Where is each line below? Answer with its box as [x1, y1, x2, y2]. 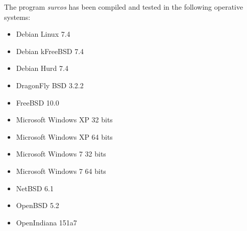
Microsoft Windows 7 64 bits [16, 165, 106, 176]
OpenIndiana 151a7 [16, 217, 77, 227]
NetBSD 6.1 [16, 183, 54, 193]
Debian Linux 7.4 [16, 29, 70, 39]
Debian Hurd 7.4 [16, 63, 68, 73]
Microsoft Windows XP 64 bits [16, 131, 113, 142]
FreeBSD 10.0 [16, 97, 59, 108]
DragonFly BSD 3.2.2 [16, 80, 84, 90]
